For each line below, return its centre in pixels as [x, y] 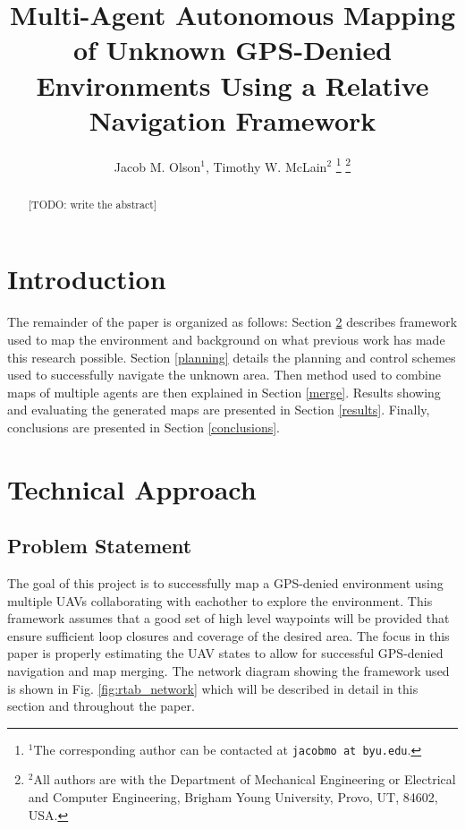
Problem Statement [100, 546]
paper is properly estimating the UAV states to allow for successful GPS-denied [225, 653]
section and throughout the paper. [101, 706]
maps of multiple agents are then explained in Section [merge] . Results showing [224, 392]
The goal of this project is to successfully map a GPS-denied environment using [225, 583]
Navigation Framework [232, 120]
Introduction [87, 279]
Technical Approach [132, 488]
